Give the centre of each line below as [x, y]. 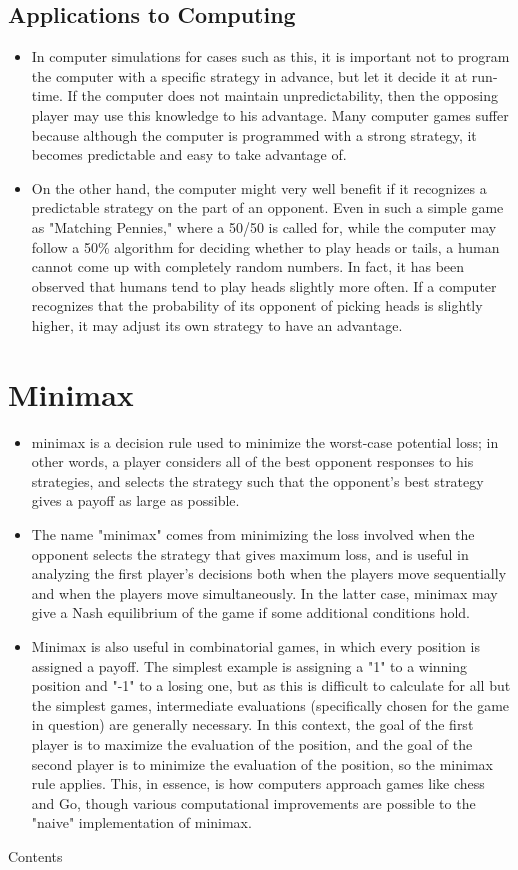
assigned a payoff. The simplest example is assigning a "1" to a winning [249, 665]
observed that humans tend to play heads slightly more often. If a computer [264, 285]
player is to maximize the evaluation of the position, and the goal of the [252, 743]
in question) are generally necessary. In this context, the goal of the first [252, 724]
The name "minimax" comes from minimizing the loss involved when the [253, 534]
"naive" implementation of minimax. [141, 822]
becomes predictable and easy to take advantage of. [189, 154]
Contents [35, 855]
